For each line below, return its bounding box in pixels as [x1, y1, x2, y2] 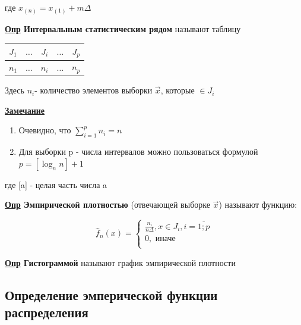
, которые [160, 84, 195, 96]
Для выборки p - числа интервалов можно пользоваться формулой [18, 145, 258, 158]
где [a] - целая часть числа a [5, 178, 107, 190]
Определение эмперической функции [5, 285, 218, 304]
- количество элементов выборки [34, 84, 153, 96]
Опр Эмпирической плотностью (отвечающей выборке [5, 198, 210, 211]
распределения [5, 303, 88, 321]
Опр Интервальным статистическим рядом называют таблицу [5, 22, 241, 35]
